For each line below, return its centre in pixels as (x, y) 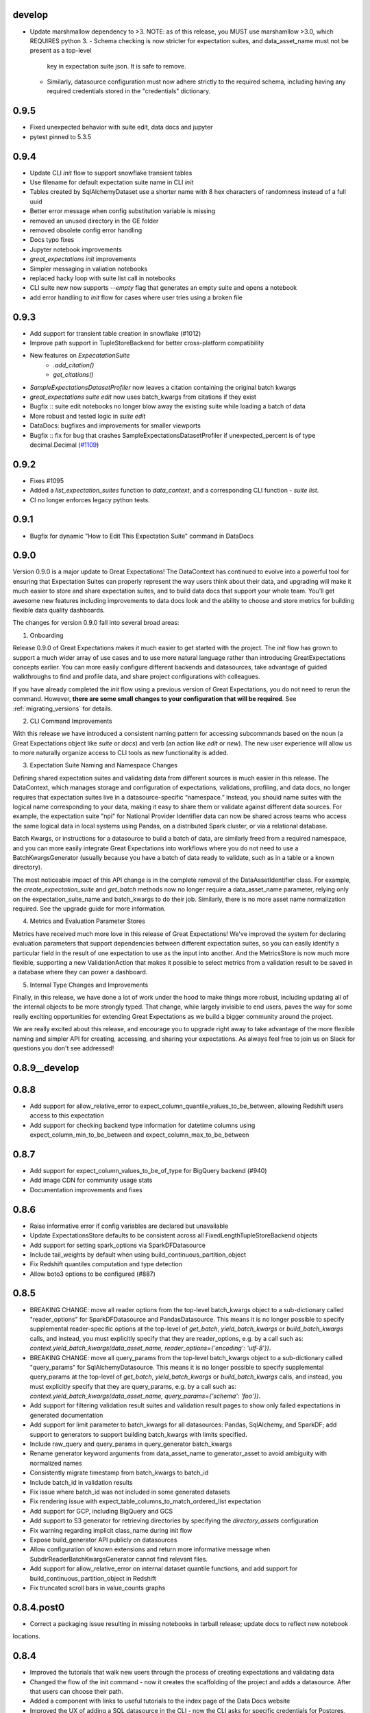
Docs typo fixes (52, 240)
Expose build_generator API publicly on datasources (103, 1540)
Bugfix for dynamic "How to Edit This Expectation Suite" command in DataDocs (141, 536)
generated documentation (66, 1415)
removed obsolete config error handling (86, 230)
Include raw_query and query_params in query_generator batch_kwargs (131, 1444)
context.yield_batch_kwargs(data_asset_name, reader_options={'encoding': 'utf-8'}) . (150, 1348)
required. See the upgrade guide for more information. (89, 909)
